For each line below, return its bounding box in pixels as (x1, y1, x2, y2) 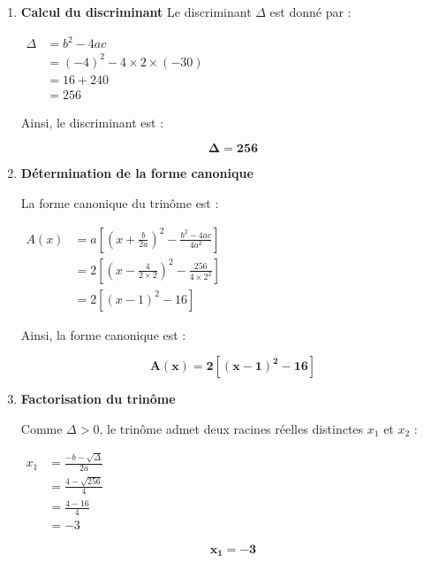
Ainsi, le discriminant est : (20, 112, 164, 131)
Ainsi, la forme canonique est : (20, 325, 186, 343)
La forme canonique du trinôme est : (20, 193, 219, 212)
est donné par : (269, 3, 352, 20)
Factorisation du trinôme (20, 389, 176, 408)
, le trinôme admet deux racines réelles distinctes (99, 419, 364, 437)
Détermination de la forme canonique (20, 164, 254, 182)
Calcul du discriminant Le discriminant (20, 3, 252, 20)
